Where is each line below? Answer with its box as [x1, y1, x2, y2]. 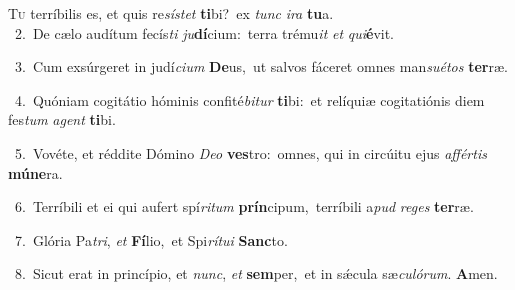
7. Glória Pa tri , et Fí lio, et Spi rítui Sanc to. [14, 229, 288, 250]
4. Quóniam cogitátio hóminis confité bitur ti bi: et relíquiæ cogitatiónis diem [14, 89, 485, 110]
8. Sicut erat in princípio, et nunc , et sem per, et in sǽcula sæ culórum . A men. [14, 263, 498, 284]
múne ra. [8, 162, 63, 183]
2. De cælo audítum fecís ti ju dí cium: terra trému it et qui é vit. [14, 22, 394, 43]
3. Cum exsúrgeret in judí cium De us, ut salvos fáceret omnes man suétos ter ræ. [14, 56, 508, 77]
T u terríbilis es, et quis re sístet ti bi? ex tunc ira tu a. [8, 3, 334, 23]
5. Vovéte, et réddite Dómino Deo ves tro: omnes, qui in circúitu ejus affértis [14, 142, 487, 163]
